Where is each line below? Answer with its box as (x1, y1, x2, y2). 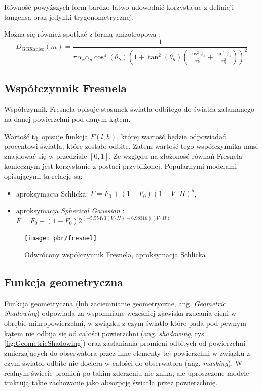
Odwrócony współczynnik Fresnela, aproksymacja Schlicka (24, 249, 206, 259)
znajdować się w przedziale (4, 150, 87, 161)
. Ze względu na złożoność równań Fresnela (108, 150, 242, 161)
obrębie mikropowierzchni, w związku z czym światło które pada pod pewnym (4, 317, 246, 328)
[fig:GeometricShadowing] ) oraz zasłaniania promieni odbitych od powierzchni (4, 338, 246, 348)
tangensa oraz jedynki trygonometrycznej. (4, 11, 134, 22)
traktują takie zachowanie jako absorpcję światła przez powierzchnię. (4, 377, 218, 388)
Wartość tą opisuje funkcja (4, 131, 88, 141)
